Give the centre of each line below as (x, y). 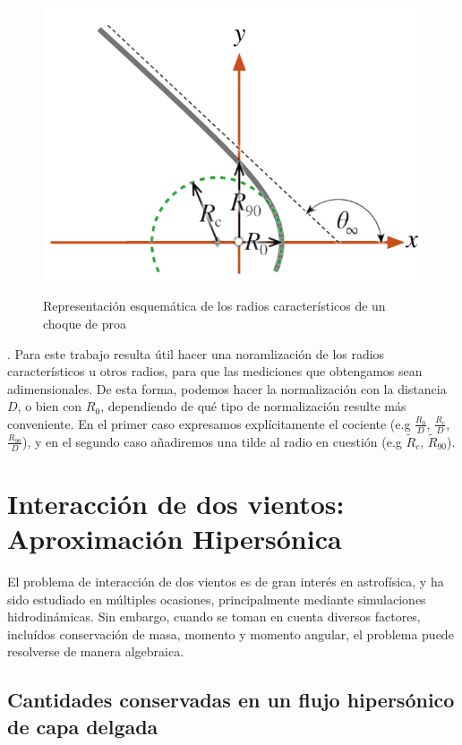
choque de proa (85, 323)
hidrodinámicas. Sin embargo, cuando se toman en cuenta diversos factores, (214, 617)
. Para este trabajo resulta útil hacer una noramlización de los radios (196, 353)
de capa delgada (83, 726)
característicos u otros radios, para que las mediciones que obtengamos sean (215, 371)
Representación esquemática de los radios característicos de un (214, 306)
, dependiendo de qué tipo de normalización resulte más (253, 406)
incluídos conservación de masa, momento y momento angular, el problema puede (231, 634)
